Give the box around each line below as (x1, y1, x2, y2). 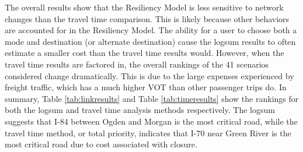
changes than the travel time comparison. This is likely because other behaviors (5, 12, 290, 24)
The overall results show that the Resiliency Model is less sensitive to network (5, 1, 284, 13)
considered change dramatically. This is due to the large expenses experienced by (5, 69, 294, 82)
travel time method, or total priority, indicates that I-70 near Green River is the (5, 126, 291, 139)
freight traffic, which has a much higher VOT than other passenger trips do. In (5, 81, 287, 93)
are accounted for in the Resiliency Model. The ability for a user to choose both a (5, 24, 297, 36)
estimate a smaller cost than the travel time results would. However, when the (5, 47, 284, 59)
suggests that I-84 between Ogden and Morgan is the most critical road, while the (5, 115, 298, 127)
